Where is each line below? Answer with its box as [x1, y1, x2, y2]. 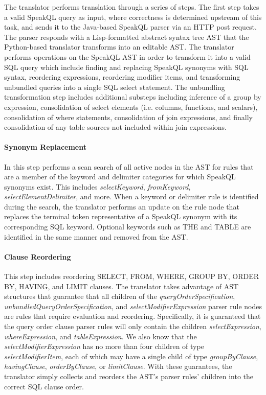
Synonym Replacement [4, 142, 86, 152]
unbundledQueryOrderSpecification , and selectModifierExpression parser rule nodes [4, 300, 262, 311]
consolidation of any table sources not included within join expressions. [4, 122, 227, 132]
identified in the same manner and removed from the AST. [4, 231, 188, 242]
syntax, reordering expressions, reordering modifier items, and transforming [4, 72, 240, 82]
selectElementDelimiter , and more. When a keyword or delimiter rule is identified [4, 191, 259, 202]
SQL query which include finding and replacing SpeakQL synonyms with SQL [4, 61, 249, 72]
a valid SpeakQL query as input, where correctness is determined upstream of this [4, 11, 262, 22]
